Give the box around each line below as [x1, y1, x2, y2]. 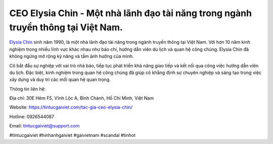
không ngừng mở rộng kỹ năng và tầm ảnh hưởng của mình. [9, 53, 134, 59]
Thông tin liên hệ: [9, 86, 46, 92]
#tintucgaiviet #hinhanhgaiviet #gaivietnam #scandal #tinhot [9, 132, 136, 138]
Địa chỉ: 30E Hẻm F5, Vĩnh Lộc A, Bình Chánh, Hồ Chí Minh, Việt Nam [9, 95, 154, 101]
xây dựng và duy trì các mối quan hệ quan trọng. [9, 77, 111, 83]
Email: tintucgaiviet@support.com [9, 123, 80, 129]
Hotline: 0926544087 [9, 113, 55, 119]
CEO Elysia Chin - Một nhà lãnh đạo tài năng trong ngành [9, 8, 252, 19]
